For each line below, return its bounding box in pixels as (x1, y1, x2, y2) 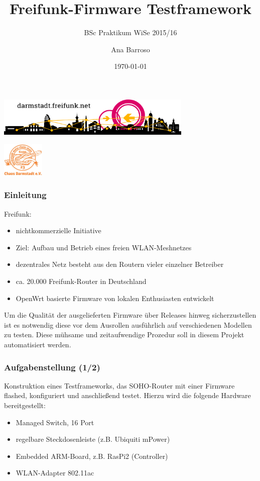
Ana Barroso (111, 44, 150, 54)
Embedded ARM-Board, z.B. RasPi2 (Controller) (16, 450, 168, 461)
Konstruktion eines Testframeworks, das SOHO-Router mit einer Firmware (4, 380, 235, 391)
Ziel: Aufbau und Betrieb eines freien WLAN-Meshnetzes (16, 242, 192, 252)
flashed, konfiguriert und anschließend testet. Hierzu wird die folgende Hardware (4, 390, 251, 401)
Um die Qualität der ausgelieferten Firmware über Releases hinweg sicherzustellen (4, 310, 256, 320)
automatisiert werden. (4, 339, 71, 350)
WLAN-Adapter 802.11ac (16, 467, 94, 478)
